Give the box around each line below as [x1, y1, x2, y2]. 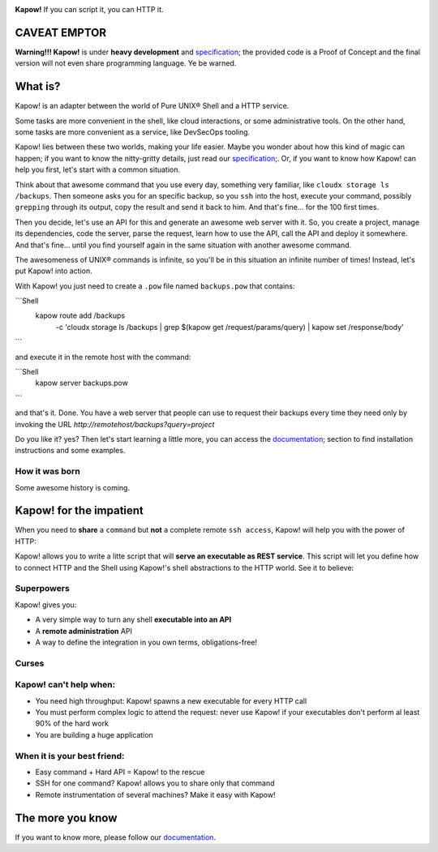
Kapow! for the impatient [15, 503, 144, 518]
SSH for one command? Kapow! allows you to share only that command [35, 778, 275, 788]
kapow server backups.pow [35, 378, 129, 388]
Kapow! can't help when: [15, 679, 116, 691]
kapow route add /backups [35, 310, 126, 320]
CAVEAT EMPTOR [15, 25, 107, 40]
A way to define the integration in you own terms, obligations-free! [35, 637, 258, 647]
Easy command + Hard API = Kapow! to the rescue [35, 767, 205, 777]
